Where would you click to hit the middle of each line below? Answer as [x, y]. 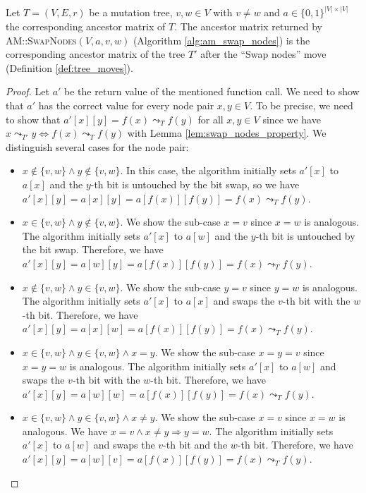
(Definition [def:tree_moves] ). [69, 67]
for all [211, 119]
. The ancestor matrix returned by [248, 26]
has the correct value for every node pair [126, 105]
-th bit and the [195, 445]
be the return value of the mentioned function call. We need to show [212, 91]
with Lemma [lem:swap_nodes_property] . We [227, 133]
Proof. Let [28, 91]
